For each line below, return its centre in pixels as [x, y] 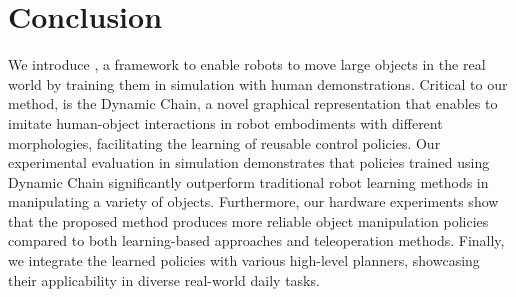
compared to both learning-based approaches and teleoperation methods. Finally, [256, 240]
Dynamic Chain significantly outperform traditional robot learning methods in [248, 181]
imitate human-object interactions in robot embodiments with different [225, 122]
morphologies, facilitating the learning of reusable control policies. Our [224, 142]
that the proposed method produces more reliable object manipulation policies [248, 220]
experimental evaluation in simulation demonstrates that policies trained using [249, 162]
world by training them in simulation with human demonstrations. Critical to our [258, 83]
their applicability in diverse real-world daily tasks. [164, 279]
